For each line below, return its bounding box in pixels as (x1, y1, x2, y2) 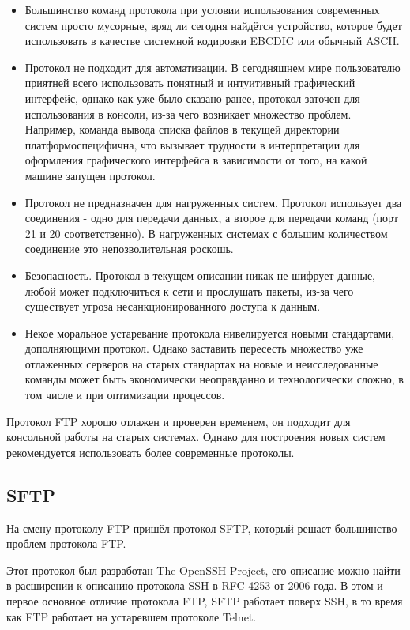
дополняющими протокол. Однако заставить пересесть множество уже (24, 340, 363, 356)
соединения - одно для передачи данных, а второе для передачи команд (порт (24, 209, 399, 226)
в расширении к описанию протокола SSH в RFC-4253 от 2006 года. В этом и (6, 577, 383, 594)
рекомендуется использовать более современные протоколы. (6, 443, 295, 460)
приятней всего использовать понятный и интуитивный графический (24, 74, 355, 91)
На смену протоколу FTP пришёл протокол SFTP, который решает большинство (6, 519, 397, 536)
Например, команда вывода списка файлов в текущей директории (24, 121, 340, 138)
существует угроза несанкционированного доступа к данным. (24, 298, 321, 315)
